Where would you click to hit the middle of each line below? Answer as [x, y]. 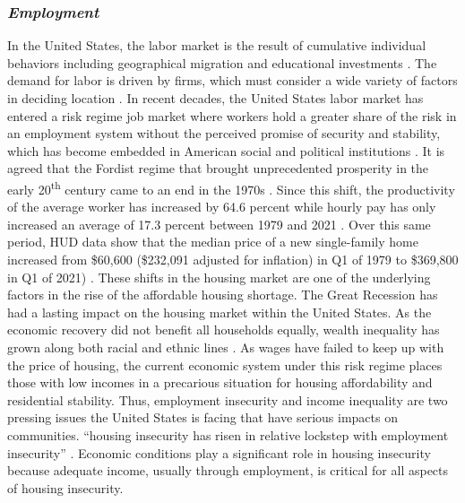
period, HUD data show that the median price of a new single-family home [213, 242]
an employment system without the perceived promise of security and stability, [224, 133]
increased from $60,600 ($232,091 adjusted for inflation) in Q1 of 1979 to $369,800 [233, 259]
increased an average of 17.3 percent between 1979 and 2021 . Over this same [219, 224]
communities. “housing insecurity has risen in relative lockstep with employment [228, 434]
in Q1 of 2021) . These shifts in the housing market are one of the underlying [219, 277]
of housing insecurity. [65, 487]
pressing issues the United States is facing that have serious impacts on [202, 417]
